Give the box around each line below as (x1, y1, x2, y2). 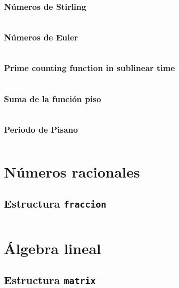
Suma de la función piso (4, 92, 101, 105)
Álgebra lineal (4, 238, 101, 258)
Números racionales (4, 162, 140, 182)
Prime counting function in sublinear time (4, 62, 175, 74)
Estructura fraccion (4, 195, 107, 211)
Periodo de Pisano (4, 123, 78, 135)
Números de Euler (4, 31, 78, 43)
